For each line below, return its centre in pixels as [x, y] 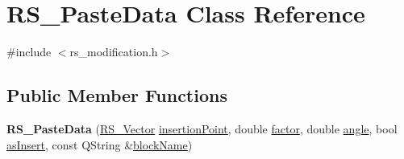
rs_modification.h [114, 52]
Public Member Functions [117, 95]
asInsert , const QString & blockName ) [100, 144]
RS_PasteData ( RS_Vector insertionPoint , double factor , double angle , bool [202, 128]
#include [29, 52]
